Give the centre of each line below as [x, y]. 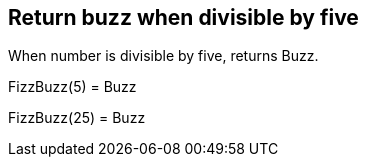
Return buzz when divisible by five [183, 17]
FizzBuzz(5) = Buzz [72, 87]
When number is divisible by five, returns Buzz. [163, 56]
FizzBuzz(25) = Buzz [77, 118]
